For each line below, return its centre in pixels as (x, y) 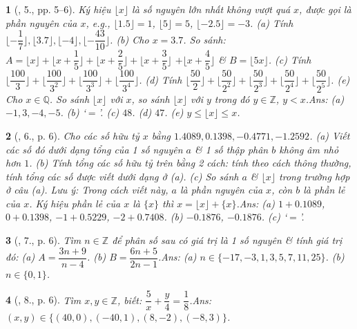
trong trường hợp (315, 176)
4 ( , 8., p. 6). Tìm (44, 300)
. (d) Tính (161, 79)
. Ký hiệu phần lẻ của (75, 203)
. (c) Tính (290, 59)
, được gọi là (325, 9)
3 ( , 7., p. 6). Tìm (44, 240)
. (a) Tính (272, 22)
